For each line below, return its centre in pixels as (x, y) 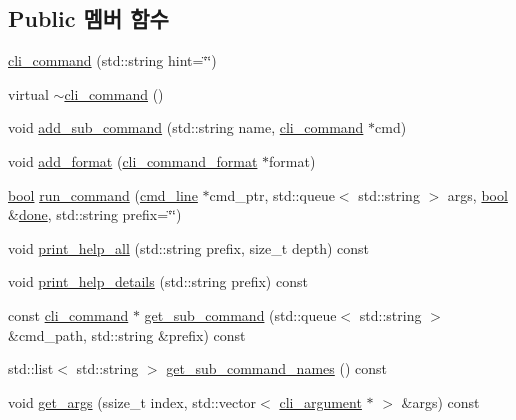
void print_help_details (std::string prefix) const (158, 281)
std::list (31, 368)
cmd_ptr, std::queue (272, 194)
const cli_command (68, 314)
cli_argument (320, 401)
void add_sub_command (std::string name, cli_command (186, 127)
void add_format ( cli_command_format (133, 160)
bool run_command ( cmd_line (103, 194)
